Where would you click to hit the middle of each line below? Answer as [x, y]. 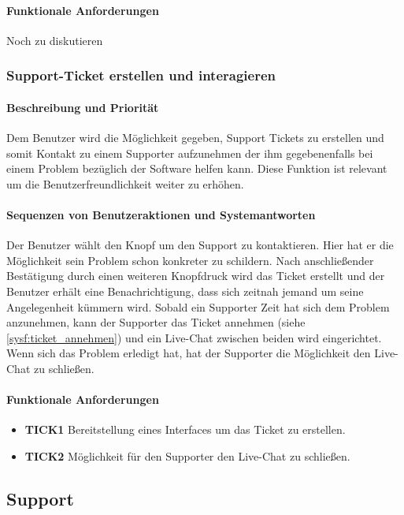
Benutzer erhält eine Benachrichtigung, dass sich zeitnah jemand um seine [185, 291]
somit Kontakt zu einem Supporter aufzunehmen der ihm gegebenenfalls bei [190, 153]
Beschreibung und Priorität [83, 107]
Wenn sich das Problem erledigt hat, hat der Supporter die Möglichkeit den [189, 353]
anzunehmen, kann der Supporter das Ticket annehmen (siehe [156, 322]
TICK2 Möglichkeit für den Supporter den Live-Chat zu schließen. [187, 455]
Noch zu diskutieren [55, 40]
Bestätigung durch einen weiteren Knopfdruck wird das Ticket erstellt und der [196, 276]
